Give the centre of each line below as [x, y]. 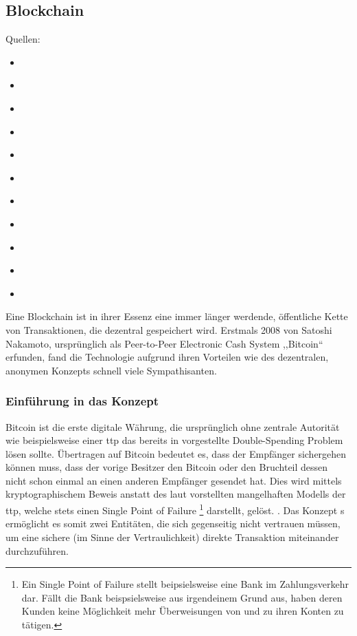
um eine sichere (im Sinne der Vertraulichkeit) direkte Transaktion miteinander [172, 537]
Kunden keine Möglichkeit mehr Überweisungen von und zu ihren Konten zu [183, 611]
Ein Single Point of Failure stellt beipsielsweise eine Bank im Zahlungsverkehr [185, 584]
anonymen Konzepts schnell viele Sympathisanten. [111, 370]
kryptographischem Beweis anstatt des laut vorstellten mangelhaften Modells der [176, 494]
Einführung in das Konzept [82, 401]
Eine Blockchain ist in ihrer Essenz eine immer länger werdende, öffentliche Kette [177, 316]
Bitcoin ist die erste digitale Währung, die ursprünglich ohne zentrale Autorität [173, 426]
